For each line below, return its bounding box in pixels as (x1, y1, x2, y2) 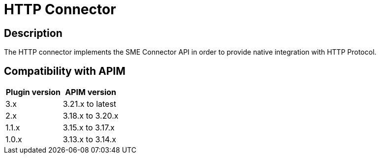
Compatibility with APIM (4, 64, 126, 77)
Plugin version (5, 87, 61, 97)
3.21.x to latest (63, 99, 117, 109)
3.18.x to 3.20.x (63, 111, 119, 121)
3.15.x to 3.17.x (63, 123, 115, 133)
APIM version (65, 87, 117, 97)
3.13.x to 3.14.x (63, 134, 116, 145)
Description (4, 27, 63, 39)
